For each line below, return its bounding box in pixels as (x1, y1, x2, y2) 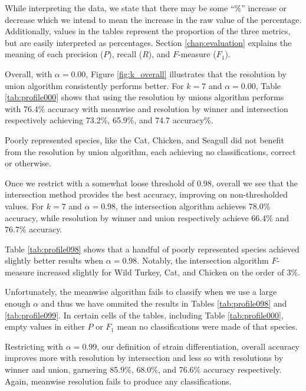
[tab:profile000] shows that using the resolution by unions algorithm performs (5, 91, 284, 103)
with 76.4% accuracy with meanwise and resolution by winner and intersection (5, 102, 288, 114)
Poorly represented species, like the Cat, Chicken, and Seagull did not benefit (5, 133, 284, 146)
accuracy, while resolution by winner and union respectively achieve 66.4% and (5, 211, 289, 224)
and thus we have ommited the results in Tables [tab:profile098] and (41, 297, 287, 310)
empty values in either (5, 320, 85, 333)
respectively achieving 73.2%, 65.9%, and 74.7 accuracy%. (5, 114, 213, 126)
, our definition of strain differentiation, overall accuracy (97, 340, 300, 352)
